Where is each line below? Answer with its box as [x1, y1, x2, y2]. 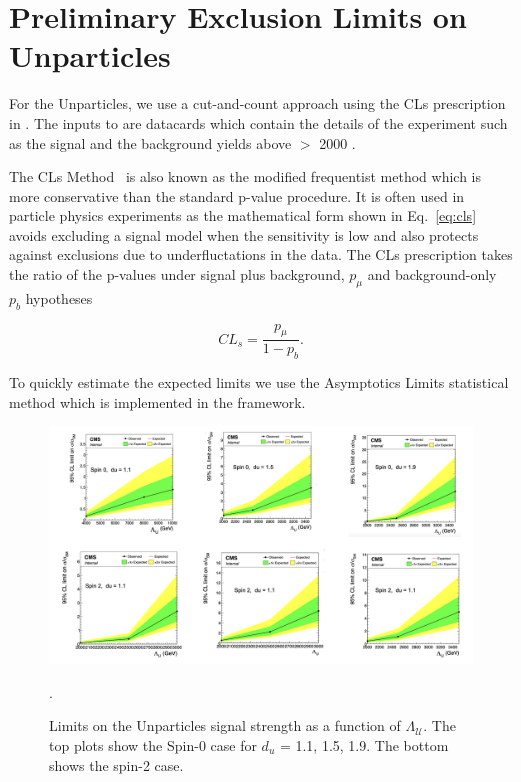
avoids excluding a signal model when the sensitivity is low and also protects [9, 224, 479, 245]
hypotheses [25, 287, 93, 308]
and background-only [367, 264, 497, 285]
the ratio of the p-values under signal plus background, [9, 264, 345, 285]
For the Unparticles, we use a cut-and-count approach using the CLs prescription [9, 93, 506, 114]
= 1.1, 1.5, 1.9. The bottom [279, 734, 449, 755]
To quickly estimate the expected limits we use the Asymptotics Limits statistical [9, 372, 509, 393]
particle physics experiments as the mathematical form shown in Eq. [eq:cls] [9, 205, 477, 226]
